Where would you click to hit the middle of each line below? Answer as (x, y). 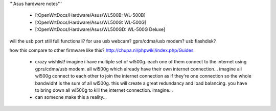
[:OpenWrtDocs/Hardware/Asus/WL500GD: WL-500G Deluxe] (100, 29)
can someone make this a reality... (71, 97)
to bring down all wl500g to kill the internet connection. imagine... (104, 90)
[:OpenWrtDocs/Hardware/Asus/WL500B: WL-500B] (90, 15)
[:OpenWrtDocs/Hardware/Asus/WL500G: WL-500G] (91, 22)
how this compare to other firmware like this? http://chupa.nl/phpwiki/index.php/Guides (101, 50)
